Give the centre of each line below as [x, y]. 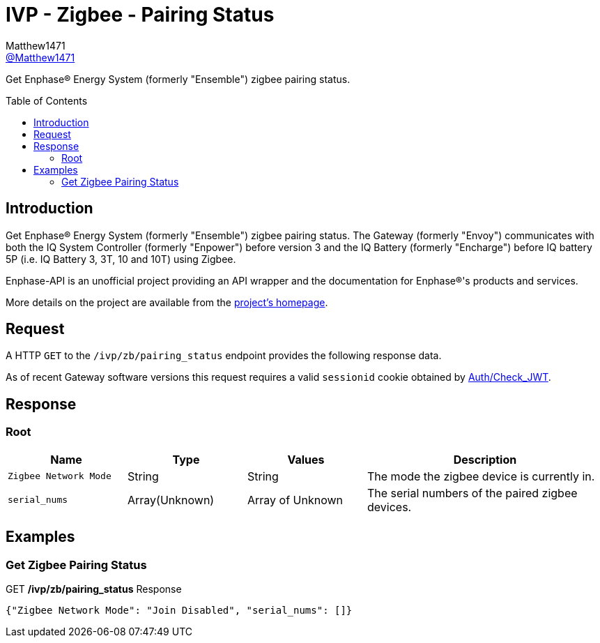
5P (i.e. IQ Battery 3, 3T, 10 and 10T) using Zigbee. [121, 259]
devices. [390, 507]
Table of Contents [47, 100]
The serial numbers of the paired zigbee [472, 493]
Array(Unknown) [171, 500]
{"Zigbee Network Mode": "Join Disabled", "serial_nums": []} [179, 610]
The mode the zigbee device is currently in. [481, 476]
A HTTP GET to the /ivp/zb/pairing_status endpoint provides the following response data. [224, 356]
